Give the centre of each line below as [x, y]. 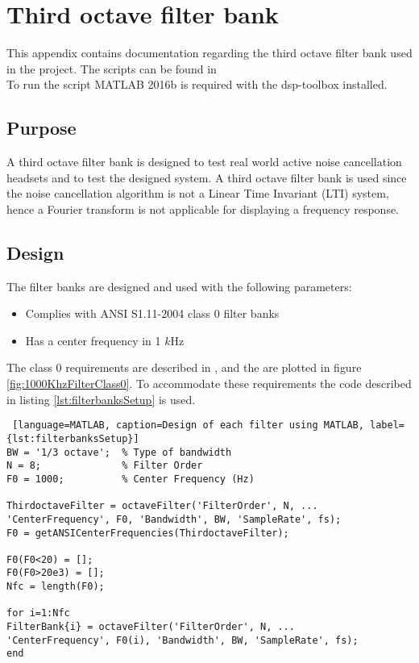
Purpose [41, 128]
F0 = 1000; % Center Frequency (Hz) [131, 479]
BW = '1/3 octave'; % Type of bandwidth [119, 452]
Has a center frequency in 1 [93, 340]
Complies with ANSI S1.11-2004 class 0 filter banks [152, 313]
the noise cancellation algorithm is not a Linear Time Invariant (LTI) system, [198, 193]
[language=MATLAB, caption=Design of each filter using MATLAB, [188, 425]
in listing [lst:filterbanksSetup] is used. [101, 399]
